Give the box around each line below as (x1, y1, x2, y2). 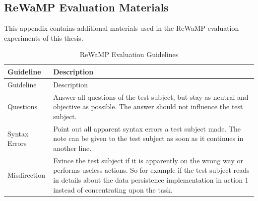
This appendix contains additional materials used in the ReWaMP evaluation (4, 23, 239, 33)
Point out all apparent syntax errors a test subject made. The (53, 123, 241, 134)
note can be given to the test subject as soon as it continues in (53, 133, 244, 143)
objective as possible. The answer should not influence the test (53, 101, 243, 112)
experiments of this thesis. (4, 32, 83, 43)
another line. (53, 142, 92, 153)
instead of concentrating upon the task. (53, 184, 173, 195)
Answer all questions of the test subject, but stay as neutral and (53, 91, 249, 102)
